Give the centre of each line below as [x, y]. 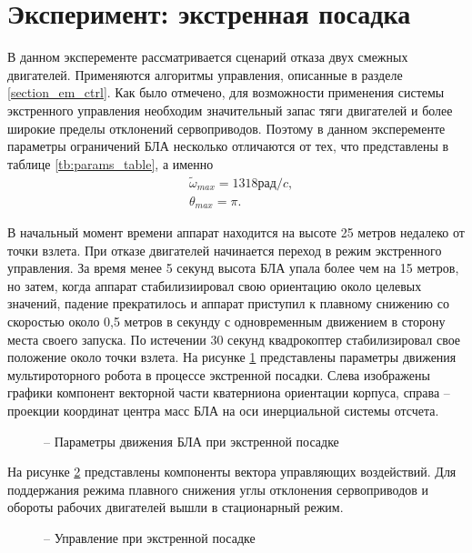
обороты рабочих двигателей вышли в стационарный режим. [176, 507]
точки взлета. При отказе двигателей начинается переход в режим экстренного [225, 250]
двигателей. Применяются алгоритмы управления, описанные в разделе [205, 74]
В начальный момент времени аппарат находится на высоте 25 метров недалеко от [236, 232]
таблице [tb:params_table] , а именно [110, 163]
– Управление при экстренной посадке [150, 537]
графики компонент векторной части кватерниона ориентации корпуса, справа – [229, 392]
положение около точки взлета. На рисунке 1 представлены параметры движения [232, 357]
